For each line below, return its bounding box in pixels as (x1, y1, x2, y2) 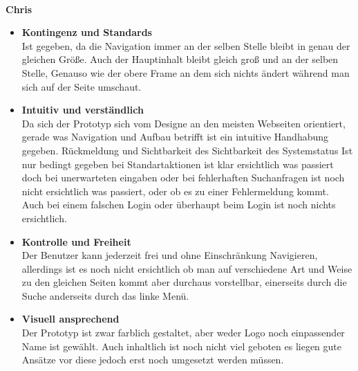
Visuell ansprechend (21, 311, 120, 326)
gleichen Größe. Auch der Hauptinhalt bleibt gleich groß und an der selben (21, 52, 339, 66)
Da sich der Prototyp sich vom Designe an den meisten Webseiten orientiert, (21, 116, 346, 130)
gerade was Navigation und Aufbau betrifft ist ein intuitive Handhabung (21, 129, 329, 144)
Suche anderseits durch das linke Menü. (21, 288, 189, 302)
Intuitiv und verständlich (21, 102, 144, 117)
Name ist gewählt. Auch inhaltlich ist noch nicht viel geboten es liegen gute (21, 338, 341, 353)
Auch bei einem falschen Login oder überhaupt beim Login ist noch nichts (21, 197, 336, 212)
